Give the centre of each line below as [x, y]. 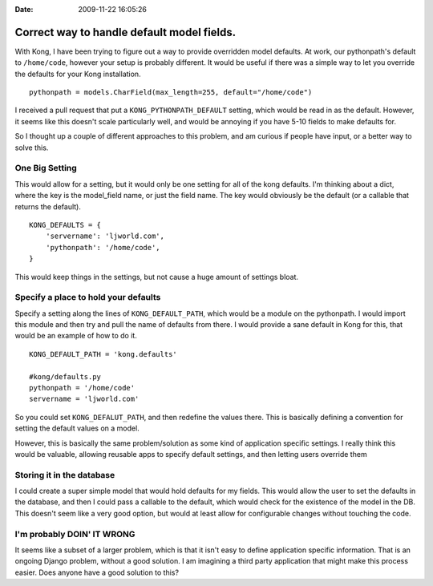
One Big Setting [46, 168]
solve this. [32, 148]
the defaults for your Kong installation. [78, 74]
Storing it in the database [65, 475]
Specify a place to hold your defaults [88, 297]
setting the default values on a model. [77, 428]
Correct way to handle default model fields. [125, 32]
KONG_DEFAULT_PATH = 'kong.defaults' [103, 354]
